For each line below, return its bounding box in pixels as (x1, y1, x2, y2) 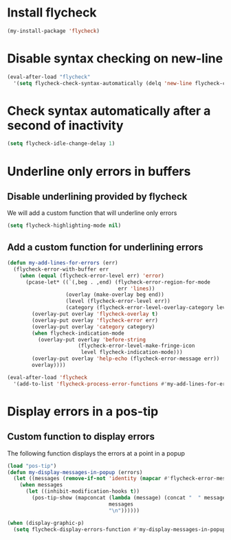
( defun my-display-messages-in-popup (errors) (7, 469, 143, 475)
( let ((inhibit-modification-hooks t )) (25, 488, 140, 495)
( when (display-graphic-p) (7, 519, 85, 526)
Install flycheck (7, 5, 98, 21)
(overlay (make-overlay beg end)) (65, 291, 165, 298)
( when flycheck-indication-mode (32, 330, 125, 337)
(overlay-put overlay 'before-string (37, 336, 146, 343)
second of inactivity (7, 117, 124, 133)
